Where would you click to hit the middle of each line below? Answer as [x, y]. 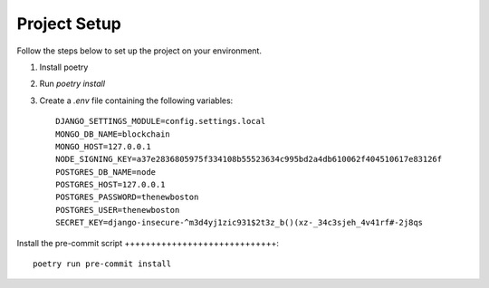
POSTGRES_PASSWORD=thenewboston [127, 197]
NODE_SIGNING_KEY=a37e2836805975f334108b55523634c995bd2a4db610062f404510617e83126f [249, 159]
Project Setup [69, 24]
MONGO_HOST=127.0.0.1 [103, 146]
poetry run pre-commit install [102, 264]
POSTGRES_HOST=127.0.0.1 [110, 185]
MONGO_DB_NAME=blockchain [113, 134]
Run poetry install [72, 84]
